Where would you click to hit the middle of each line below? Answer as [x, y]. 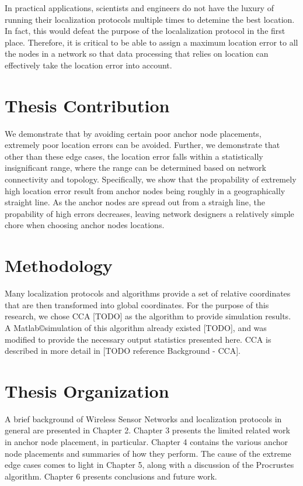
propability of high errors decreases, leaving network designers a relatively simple [149, 213]
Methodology [59, 265]
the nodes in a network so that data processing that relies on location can [137, 54]
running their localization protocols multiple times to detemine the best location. [150, 19]
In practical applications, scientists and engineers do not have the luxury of [139, 8]
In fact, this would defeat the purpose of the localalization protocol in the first [145, 31]
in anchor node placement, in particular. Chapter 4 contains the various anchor [146, 442]
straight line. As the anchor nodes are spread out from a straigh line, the [135, 202]
